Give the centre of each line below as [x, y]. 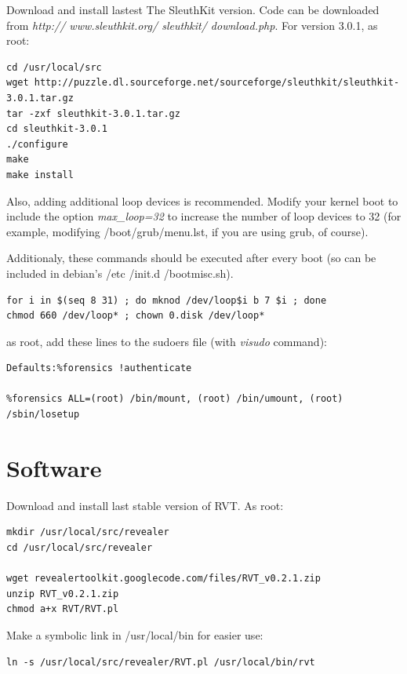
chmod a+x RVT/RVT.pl [63, 609]
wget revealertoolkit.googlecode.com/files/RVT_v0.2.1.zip [164, 579]
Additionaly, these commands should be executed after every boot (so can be [191, 258]
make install [40, 175]
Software [54, 467]
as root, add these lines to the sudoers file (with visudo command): [167, 341]
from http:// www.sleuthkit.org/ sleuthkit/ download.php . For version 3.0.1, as [192, 25]
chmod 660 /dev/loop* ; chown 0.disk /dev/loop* [136, 316]
